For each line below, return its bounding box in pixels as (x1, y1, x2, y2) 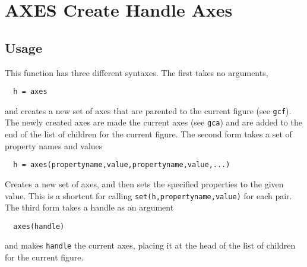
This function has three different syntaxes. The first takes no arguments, (5, 66, 268, 78)
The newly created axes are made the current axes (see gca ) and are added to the (5, 116, 302, 128)
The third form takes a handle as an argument (5, 201, 174, 213)
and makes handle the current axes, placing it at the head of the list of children (5, 239, 296, 252)
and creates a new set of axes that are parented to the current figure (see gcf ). (5, 104, 292, 117)
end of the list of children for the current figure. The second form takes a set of (5, 128, 292, 140)
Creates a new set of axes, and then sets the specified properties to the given (5, 177, 284, 190)
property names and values (5, 139, 103, 152)
